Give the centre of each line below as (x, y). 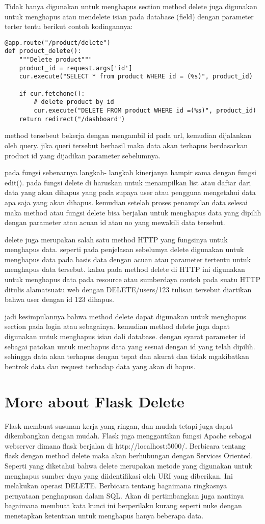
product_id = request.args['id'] (76, 68)
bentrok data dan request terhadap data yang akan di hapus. (100, 366)
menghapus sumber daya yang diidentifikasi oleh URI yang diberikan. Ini (119, 475)
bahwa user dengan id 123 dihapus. (59, 299)
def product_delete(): (43, 51)
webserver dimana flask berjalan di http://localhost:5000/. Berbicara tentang (125, 445)
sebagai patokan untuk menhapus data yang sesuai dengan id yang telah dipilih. (130, 346)
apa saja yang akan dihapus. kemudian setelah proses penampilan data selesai (126, 202)
